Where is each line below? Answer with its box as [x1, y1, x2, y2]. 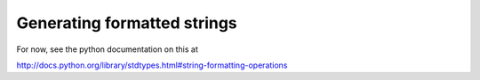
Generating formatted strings [16, 13, 237, 33]
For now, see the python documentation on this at [16, 44, 199, 55]
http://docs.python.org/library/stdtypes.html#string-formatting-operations [16, 60, 288, 70]
